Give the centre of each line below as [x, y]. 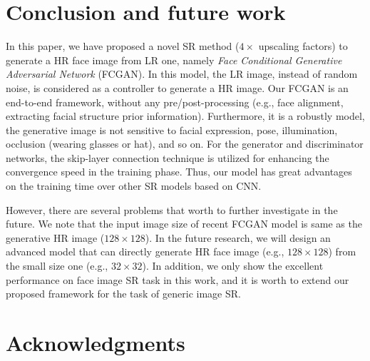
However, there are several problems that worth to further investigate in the [172, 209]
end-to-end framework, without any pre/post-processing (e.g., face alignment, [175, 102]
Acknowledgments [96, 342]
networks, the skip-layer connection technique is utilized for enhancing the [168, 157]
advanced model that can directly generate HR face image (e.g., [145, 251]
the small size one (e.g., [57, 266]
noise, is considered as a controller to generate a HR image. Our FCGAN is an [177, 87]
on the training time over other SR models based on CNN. [134, 186]
